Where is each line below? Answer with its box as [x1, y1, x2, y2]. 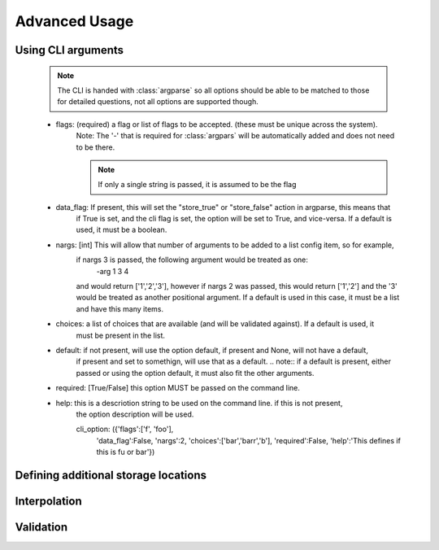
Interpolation [15, 494, 83, 508]
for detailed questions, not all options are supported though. [57, 97, 259, 107]
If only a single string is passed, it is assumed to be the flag [98, 180, 297, 190]
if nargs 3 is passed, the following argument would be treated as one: [76, 255, 309, 264]
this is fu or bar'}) [96, 447, 155, 457]
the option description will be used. [76, 409, 194, 419]
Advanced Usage [15, 12, 134, 30]
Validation [15, 520, 68, 534]
